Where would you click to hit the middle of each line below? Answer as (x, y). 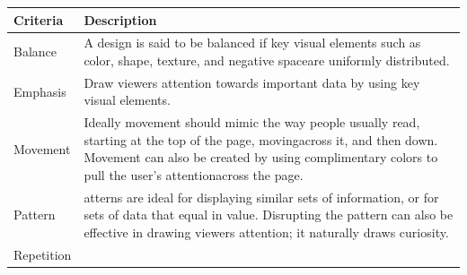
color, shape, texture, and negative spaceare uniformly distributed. (267, 60)
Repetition (43, 254)
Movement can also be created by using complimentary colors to (261, 157)
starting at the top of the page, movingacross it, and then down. (261, 139)
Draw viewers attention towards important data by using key (252, 82)
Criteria (39, 19)
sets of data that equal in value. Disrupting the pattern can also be (269, 215)
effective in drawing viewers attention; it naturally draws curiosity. (266, 232)
